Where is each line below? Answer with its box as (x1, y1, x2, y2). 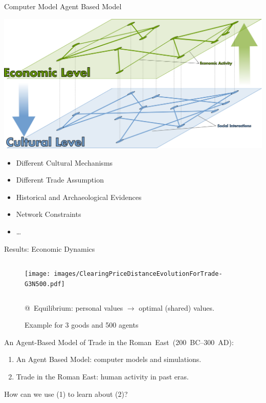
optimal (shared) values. (139, 302, 214, 313)
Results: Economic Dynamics (4, 243, 95, 254)
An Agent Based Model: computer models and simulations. (16, 354, 202, 365)
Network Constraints (16, 209, 81, 219)
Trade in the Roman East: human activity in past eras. (16, 371, 189, 381)
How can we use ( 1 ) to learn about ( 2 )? (4, 388, 128, 399)
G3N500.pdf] (25, 280, 65, 288)
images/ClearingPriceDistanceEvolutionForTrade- (54, 270, 223, 278)
